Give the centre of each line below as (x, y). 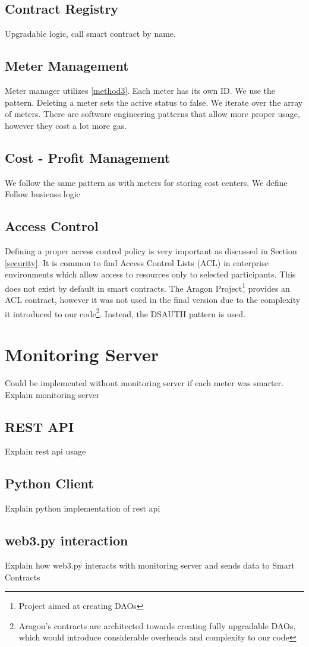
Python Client (49, 483)
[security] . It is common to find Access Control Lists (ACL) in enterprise (137, 262)
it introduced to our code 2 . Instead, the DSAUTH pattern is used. (125, 313)
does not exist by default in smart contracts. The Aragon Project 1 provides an (147, 287)
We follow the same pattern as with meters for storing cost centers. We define (146, 182)
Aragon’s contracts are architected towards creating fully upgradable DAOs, (157, 625)
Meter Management (67, 66)
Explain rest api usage (45, 451)
